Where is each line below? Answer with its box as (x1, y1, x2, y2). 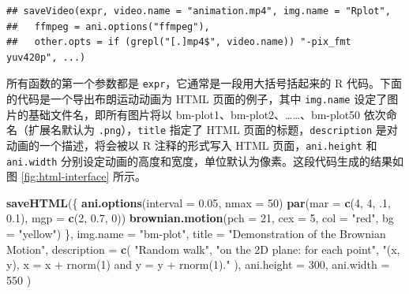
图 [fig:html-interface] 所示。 (6, 168, 147, 184)
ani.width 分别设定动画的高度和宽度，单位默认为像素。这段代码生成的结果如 (6, 152, 404, 169)
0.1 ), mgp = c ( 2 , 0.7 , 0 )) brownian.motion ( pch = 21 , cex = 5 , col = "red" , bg (6, 210, 394, 226)
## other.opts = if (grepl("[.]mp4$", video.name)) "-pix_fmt (6, 36, 351, 48)
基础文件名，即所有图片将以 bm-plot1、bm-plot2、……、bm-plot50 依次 (28, 106, 386, 122)
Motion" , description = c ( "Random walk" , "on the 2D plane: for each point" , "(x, (6, 240, 400, 257)
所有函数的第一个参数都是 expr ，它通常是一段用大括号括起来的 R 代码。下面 (6, 75, 402, 91)
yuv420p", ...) (6, 51, 86, 63)
